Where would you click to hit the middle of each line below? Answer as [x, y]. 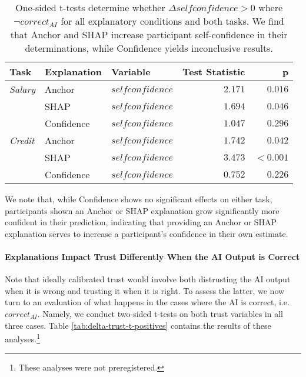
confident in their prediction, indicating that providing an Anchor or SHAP [141, 222]
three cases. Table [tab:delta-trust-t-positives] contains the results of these [138, 325]
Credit [22, 140]
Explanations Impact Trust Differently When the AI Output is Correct [152, 256]
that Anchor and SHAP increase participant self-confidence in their [149, 34]
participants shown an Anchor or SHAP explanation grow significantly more [142, 210]
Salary [22, 89]
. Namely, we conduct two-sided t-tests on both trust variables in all [160, 313]
